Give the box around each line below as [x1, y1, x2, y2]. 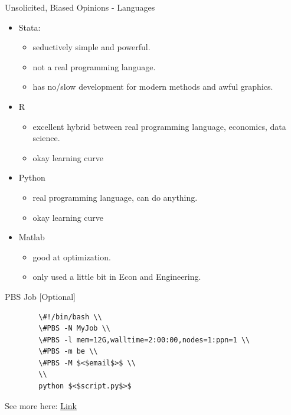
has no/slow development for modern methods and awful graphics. [32, 80, 273, 93]
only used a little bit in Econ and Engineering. [32, 270, 201, 283]
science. [32, 132, 60, 144]
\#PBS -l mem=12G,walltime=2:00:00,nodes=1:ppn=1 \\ [38, 335, 250, 344]
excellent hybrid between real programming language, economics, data [32, 120, 286, 132]
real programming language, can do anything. [32, 191, 198, 203]
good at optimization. [32, 250, 111, 263]
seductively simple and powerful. [32, 41, 151, 53]
